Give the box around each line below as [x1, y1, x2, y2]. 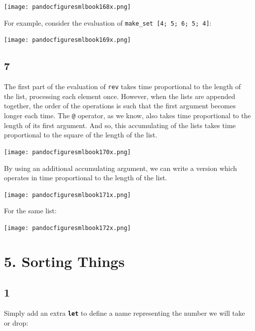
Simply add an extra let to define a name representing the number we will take [4, 308, 245, 318]
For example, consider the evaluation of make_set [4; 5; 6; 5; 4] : [4, 17, 212, 28]
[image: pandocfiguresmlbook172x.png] [4, 224, 131, 232]
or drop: [4, 317, 29, 328]
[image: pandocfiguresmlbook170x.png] [4, 148, 131, 156]
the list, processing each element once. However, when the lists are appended [4, 91, 235, 101]
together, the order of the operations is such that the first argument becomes [4, 100, 236, 111]
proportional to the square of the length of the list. [4, 130, 158, 140]
